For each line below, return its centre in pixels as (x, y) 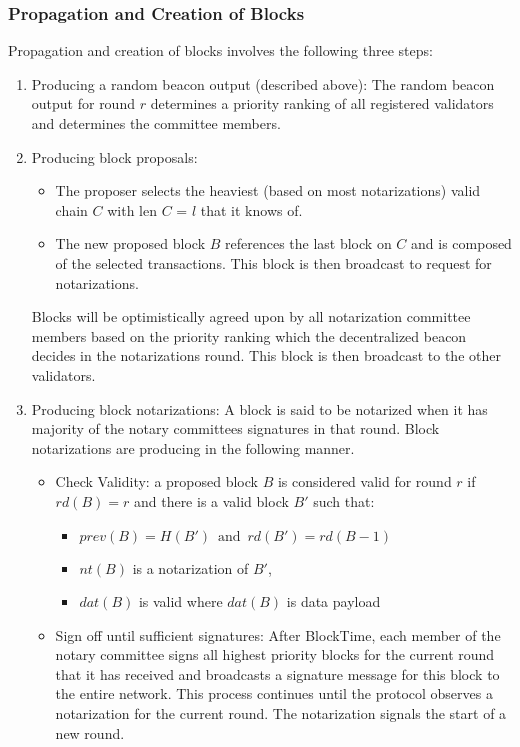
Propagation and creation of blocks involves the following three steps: (220, 50)
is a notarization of (190, 567)
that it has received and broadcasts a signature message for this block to (277, 673)
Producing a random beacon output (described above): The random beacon (263, 83)
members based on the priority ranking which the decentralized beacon (249, 335)
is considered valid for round (364, 481)
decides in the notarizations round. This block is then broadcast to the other (266, 355)
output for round (83, 103)
